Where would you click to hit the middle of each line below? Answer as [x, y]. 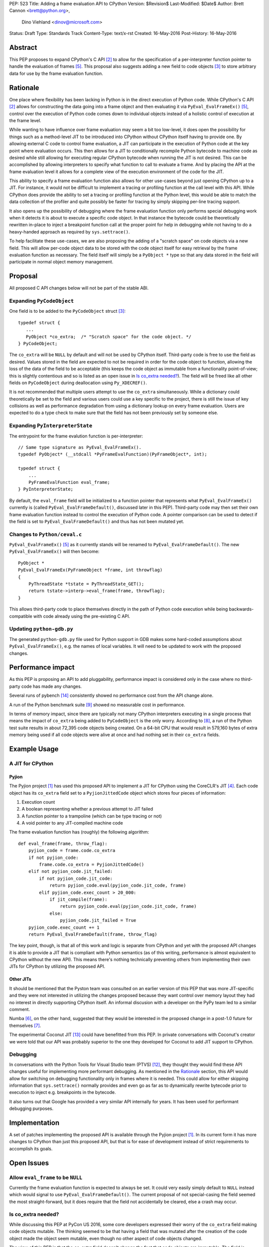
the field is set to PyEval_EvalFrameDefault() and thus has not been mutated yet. [97, 521]
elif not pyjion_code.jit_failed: [70, 871]
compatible [21, 616]
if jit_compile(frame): [78, 899]
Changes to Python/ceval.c [46, 534]
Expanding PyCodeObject [42, 301]
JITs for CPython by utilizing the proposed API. [57, 966]
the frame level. [25, 120]
